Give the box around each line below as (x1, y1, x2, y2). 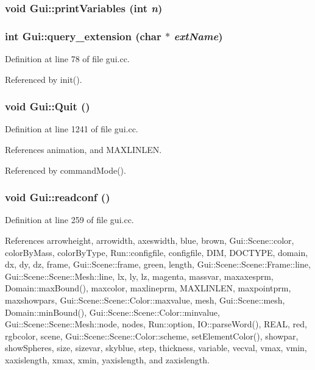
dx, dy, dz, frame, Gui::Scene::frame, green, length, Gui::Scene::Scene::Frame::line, (5, 258, 311, 271)
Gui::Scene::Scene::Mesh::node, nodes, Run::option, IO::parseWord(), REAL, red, (5, 318, 307, 330)
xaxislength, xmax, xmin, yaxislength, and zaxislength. (5, 354, 210, 366)
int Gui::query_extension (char (5, 28, 161, 43)
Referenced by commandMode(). (5, 163, 126, 176)
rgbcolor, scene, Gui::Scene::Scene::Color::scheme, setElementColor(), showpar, (5, 329, 299, 342)
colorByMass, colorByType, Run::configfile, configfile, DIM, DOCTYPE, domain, (5, 246, 308, 258)
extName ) (174, 28, 223, 43)
